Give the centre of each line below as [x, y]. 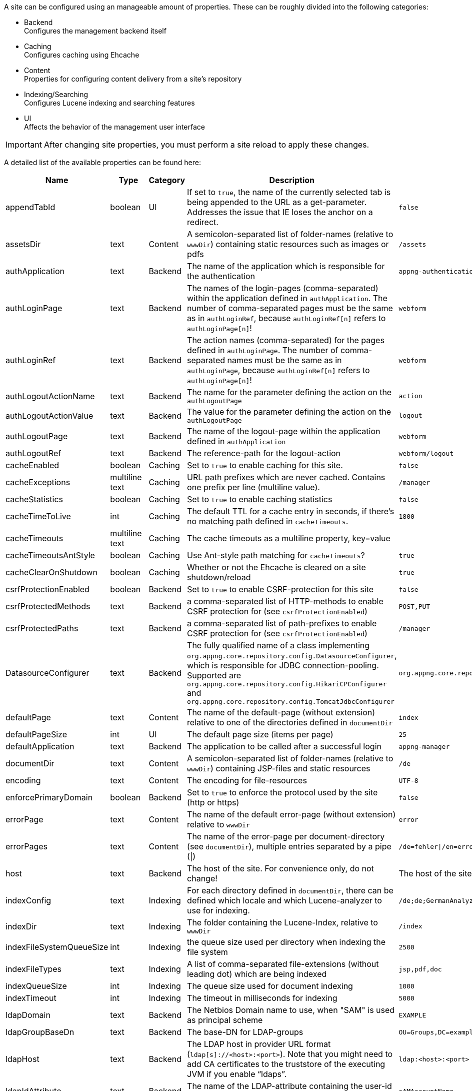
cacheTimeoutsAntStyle [50, 555]
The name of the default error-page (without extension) [291, 814]
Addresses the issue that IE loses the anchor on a [280, 212]
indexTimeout [31, 998]
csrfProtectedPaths [42, 628]
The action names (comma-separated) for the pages [286, 340]
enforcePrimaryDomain [49, 797]
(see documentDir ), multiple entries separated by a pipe [289, 846]
